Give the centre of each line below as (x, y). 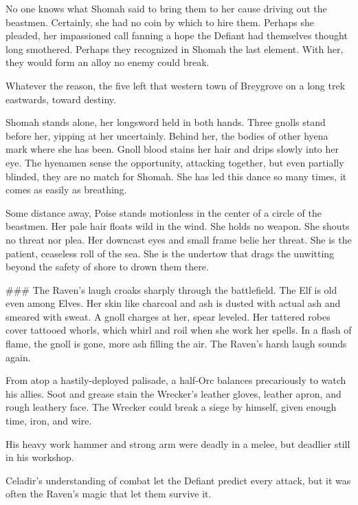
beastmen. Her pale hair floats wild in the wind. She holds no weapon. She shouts (178, 226)
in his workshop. (40, 457)
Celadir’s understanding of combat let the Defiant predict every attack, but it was (178, 480)
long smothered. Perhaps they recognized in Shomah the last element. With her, (175, 49)
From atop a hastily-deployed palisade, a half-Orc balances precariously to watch (176, 380)
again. (18, 357)
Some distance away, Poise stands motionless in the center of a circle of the (164, 212)
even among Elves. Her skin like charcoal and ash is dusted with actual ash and (173, 303)
